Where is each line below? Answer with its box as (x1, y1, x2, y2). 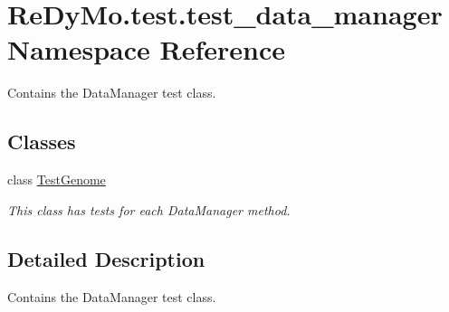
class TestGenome (7, 170, 106, 189)
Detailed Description (7, 244, 205, 272)
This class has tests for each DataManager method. (7, 200, 291, 219)
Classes (7, 128, 76, 156)
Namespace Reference (7, 31, 285, 68)
